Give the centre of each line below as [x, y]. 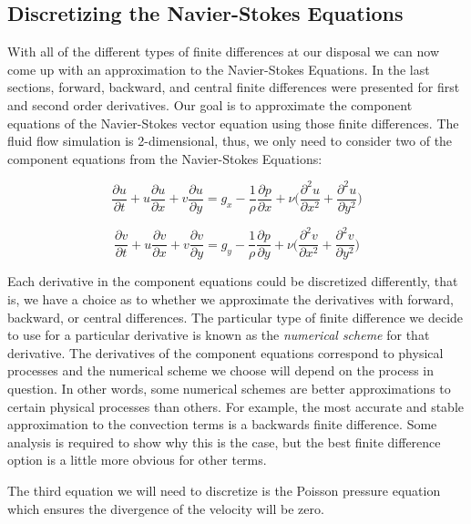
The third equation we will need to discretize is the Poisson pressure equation [224, 491]
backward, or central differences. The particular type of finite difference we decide [235, 317]
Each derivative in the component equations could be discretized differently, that [233, 281]
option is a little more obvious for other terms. [137, 460]
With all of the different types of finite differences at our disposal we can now [224, 51]
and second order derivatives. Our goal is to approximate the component [210, 104]
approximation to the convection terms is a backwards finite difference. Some [222, 424]
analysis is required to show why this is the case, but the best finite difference [224, 442]
